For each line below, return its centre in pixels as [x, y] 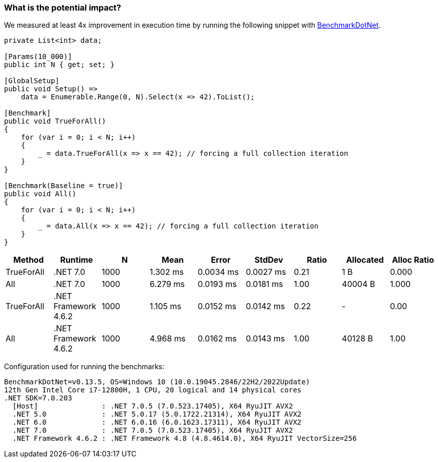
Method [28, 260]
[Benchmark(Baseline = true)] [64, 186]
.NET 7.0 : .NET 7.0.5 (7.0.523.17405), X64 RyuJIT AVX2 [153, 430]
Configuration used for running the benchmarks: [84, 367]
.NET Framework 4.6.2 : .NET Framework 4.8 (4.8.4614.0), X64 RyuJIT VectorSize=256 [184, 439]
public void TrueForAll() [55, 121]
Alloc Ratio [413, 260]
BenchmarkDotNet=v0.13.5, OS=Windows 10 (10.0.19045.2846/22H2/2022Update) [157, 382]
